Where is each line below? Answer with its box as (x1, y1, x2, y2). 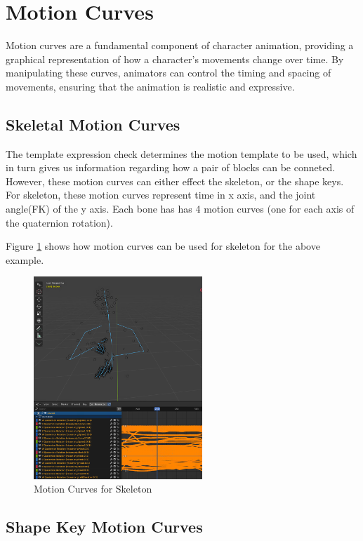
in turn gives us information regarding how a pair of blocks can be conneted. (6, 160, 336, 175)
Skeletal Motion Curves (6, 113, 180, 135)
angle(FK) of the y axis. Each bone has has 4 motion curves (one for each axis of (6, 201, 355, 216)
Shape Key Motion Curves (6, 516, 203, 537)
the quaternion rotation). (6, 215, 113, 229)
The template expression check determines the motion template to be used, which (6, 146, 357, 161)
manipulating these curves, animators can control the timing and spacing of (6, 65, 331, 80)
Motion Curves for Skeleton (34, 481, 152, 496)
